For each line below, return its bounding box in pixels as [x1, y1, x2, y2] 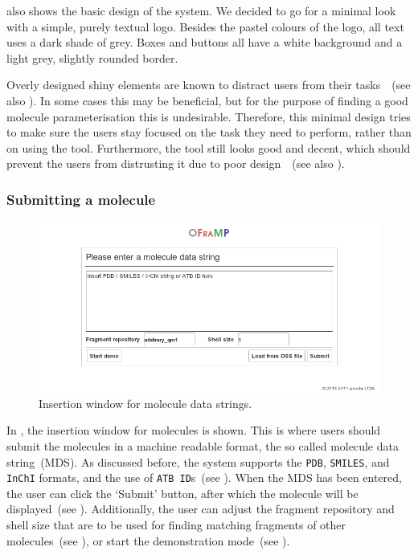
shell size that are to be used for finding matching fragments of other [6, 516, 346, 533]
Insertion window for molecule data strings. [39, 394, 252, 411]
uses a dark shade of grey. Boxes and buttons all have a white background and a [6, 34, 403, 51]
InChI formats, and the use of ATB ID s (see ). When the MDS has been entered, [6, 469, 402, 486]
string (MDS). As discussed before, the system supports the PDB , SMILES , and [6, 453, 390, 470]
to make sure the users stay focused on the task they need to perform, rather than [6, 124, 412, 141]
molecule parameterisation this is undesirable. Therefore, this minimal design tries [6, 108, 411, 124]
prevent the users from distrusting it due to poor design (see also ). [6, 155, 345, 172]
